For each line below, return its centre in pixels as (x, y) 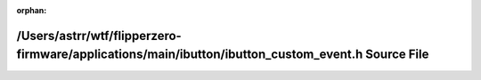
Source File (397, 55)
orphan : (32, 10)
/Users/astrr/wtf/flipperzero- (99, 36)
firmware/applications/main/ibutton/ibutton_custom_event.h (190, 55)
